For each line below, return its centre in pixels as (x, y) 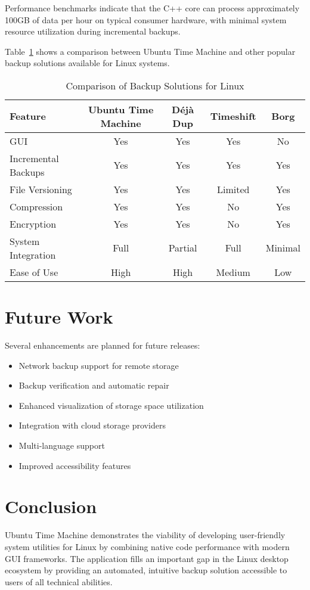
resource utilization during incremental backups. (93, 31)
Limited (233, 189)
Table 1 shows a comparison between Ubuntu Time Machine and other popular (150, 51)
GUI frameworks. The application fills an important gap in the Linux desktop (147, 558)
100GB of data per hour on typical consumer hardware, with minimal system (146, 19)
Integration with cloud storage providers (92, 425)
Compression (36, 206)
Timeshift (233, 116)
